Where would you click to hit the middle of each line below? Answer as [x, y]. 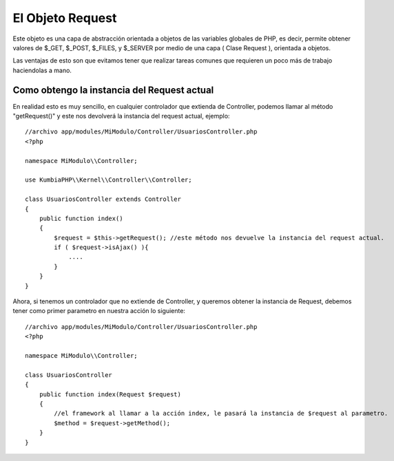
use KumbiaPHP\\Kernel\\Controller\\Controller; [108, 180]
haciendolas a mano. [42, 70]
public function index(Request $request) [110, 394]
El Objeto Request [65, 18]
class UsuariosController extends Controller [103, 199]
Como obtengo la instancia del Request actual [113, 90]
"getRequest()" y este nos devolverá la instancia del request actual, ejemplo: [121, 116]
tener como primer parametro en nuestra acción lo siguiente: [99, 311]
